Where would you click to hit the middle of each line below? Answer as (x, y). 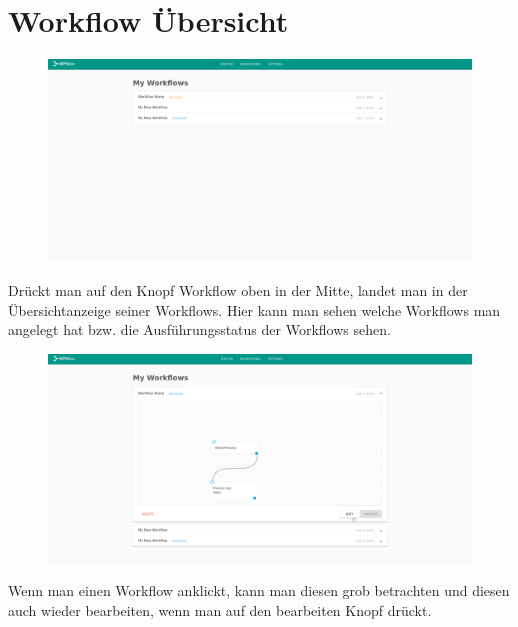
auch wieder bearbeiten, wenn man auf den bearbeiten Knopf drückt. (220, 609)
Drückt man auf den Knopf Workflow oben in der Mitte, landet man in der (238, 290)
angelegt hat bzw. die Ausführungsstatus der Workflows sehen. (199, 329)
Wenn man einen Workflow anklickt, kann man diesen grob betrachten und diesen (259, 590)
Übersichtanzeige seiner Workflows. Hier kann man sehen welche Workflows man (254, 309)
